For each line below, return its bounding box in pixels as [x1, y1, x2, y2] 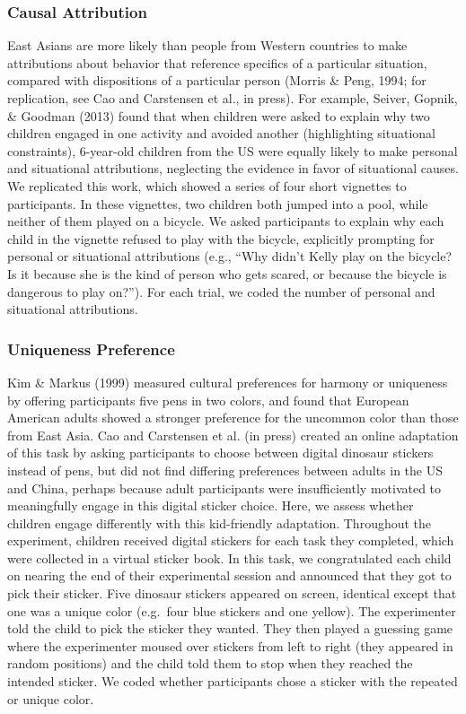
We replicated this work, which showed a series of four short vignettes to [7, 176, 407, 195]
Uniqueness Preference [7, 337, 175, 360]
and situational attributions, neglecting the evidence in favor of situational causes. [7, 159, 459, 178]
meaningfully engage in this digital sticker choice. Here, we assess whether [7, 496, 414, 515]
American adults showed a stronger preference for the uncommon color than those [7, 408, 459, 427]
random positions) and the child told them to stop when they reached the [7, 654, 413, 673]
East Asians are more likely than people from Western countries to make [7, 36, 408, 55]
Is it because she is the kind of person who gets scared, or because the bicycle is [7, 264, 447, 283]
